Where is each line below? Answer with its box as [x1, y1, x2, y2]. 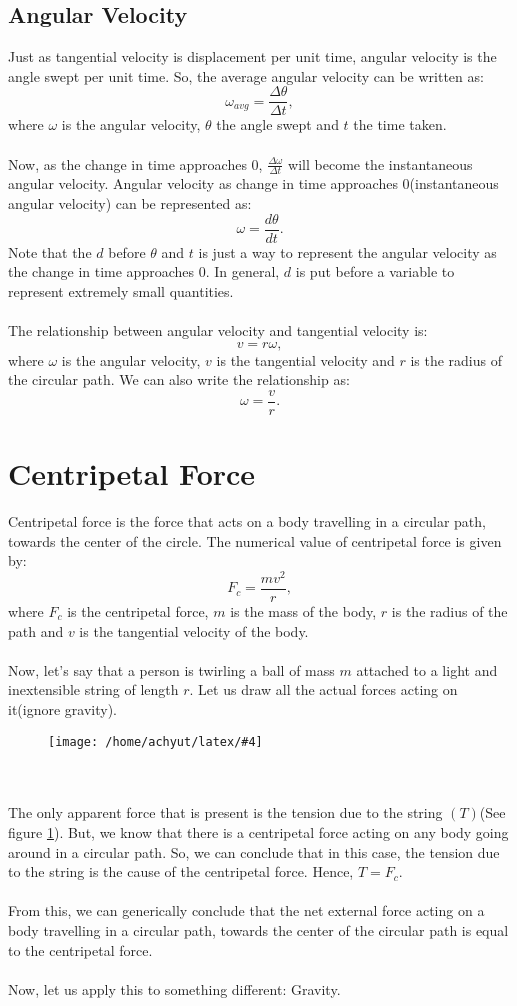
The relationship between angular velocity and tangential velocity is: [8, 320, 428, 341]
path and [8, 620, 64, 641]
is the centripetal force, [67, 600, 209, 621]
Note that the [8, 241, 92, 262]
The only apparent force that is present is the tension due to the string [8, 802, 443, 823]
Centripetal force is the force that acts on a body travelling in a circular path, [8, 511, 486, 532]
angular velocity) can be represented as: [8, 193, 252, 214]
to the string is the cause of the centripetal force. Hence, [8, 861, 354, 882]
